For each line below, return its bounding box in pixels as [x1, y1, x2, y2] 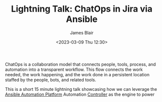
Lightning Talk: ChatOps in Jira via [11, 3, 153, 15]
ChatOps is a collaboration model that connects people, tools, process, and [5, 61, 156, 67]
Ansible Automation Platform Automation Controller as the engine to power [5, 91, 155, 97]
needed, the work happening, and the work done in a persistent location [5, 71, 150, 77]
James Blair [70, 30, 94, 35]
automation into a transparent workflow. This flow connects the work [5, 67, 143, 72]
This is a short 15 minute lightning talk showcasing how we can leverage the [5, 86, 157, 92]
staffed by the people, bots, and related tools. [5, 77, 96, 83]
